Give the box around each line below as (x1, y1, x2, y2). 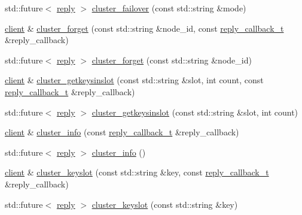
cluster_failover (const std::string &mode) (91, 2, 246, 14)
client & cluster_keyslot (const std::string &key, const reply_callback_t (5, 166, 269, 178)
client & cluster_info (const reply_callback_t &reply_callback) (5, 126, 239, 138)
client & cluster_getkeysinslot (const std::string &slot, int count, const (5, 74, 264, 86)
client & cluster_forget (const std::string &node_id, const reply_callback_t (5, 22, 284, 34)
